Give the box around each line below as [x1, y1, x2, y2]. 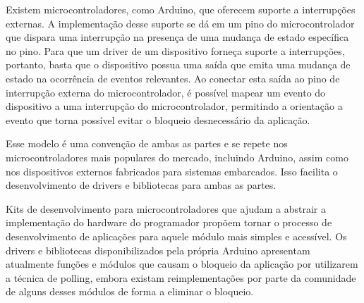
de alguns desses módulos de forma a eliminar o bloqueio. [6, 284, 254, 299]
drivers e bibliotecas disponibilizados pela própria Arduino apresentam [6, 242, 310, 257]
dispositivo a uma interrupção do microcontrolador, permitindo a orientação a [6, 99, 343, 113]
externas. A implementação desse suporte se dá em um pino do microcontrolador [6, 16, 355, 30]
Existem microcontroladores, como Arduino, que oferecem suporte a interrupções [6, 2, 356, 16]
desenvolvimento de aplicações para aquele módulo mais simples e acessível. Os [6, 228, 347, 243]
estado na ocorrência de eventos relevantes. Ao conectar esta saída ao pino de [6, 70, 340, 85]
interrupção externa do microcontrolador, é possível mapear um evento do [6, 85, 326, 99]
